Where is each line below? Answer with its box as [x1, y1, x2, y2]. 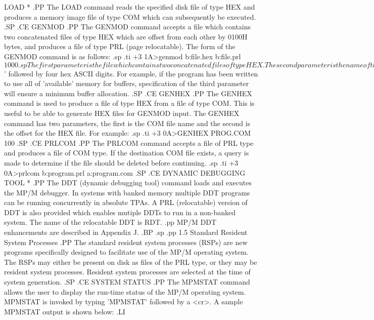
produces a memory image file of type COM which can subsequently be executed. [4, 11, 256, 22]
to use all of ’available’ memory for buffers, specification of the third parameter [4, 78, 249, 89]
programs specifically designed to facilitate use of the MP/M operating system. [4, 247, 249, 257]
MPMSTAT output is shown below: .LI [4, 306, 125, 316]
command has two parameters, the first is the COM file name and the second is [4, 117, 251, 128]
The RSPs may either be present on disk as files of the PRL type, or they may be [4, 256, 257, 267]
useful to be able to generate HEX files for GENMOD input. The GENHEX [4, 107, 240, 118]
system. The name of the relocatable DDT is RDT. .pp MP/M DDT [4, 217, 217, 227]
